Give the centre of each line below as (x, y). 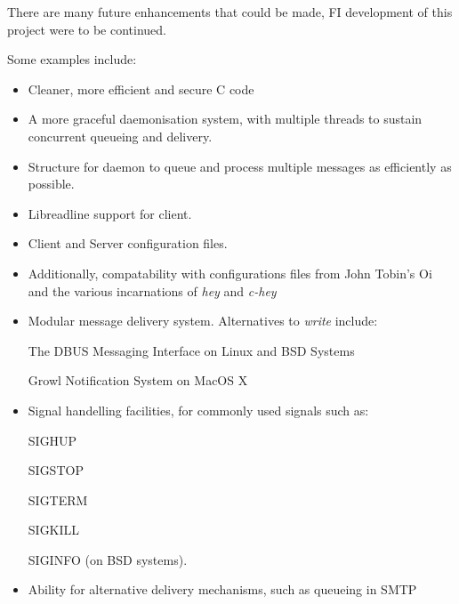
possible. (51, 184)
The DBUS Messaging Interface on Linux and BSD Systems (191, 350)
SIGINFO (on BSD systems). (108, 559)
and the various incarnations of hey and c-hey (152, 290)
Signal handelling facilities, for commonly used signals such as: (198, 410)
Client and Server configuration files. (128, 243)
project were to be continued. (87, 29)
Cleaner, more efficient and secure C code (141, 89)
